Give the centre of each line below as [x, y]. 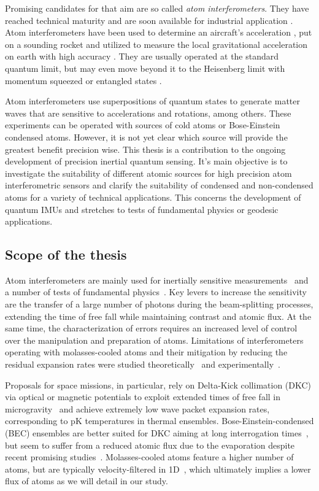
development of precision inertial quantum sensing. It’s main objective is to [146, 161]
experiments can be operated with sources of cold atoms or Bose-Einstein [143, 125]
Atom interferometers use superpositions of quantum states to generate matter [153, 101]
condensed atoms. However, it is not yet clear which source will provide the [146, 137]
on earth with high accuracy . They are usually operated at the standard [142, 56]
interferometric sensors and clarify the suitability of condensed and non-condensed [159, 185]
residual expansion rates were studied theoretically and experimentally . [143, 364]
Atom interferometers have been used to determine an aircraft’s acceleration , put [159, 32]
